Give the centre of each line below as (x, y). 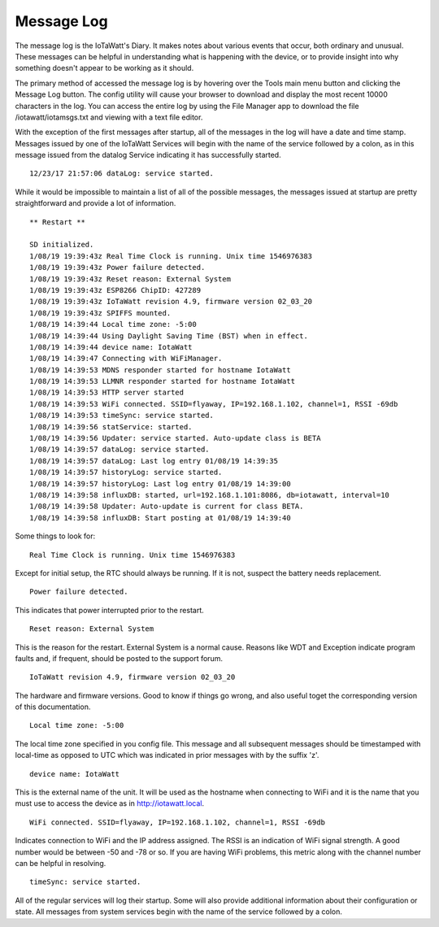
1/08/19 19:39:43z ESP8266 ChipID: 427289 (115, 290)
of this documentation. (53, 707)
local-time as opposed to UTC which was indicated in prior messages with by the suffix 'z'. (167, 755)
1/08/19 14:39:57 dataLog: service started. (120, 450)
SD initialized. (62, 245)
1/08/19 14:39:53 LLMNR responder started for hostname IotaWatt (163, 381)
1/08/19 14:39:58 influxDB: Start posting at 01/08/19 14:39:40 (161, 518)
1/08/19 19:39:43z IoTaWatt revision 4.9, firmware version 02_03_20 (171, 302)
